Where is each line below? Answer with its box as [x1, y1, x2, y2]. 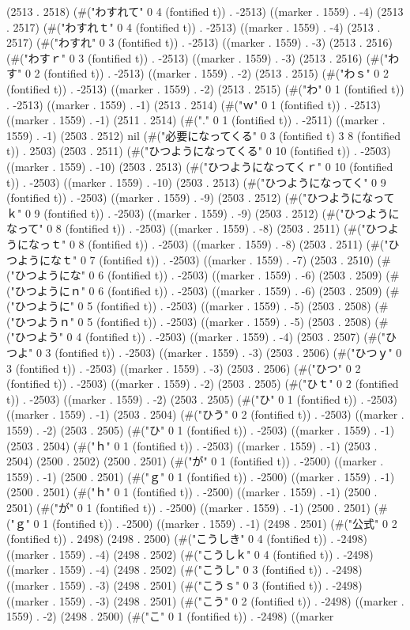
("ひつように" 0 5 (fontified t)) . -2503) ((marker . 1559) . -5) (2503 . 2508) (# [6, 298, 389, 314]
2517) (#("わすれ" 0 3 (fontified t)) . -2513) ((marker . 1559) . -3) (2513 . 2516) [6, 34, 393, 51]
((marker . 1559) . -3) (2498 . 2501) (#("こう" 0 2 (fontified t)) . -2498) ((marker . [6, 592, 404, 609]
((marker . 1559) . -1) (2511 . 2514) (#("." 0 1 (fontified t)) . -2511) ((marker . [6, 112, 386, 128]
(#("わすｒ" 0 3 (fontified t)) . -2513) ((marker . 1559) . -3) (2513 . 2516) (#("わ [6, 49, 400, 66]
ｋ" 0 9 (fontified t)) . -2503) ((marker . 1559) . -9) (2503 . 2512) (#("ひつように [6, 204, 400, 221]
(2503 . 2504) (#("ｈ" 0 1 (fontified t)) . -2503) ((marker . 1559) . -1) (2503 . [6, 437, 378, 454]
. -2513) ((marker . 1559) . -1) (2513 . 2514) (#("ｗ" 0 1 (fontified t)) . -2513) [6, 96, 382, 112]
